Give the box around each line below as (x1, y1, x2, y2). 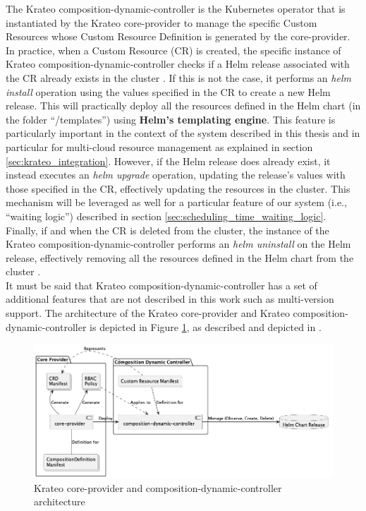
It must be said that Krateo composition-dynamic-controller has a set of (6, 277, 317, 292)
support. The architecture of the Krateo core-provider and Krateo (6, 306, 290, 320)
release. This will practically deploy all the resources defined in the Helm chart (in (6, 98, 361, 113)
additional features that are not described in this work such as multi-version (6, 291, 334, 306)
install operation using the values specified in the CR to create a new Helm (6, 84, 331, 99)
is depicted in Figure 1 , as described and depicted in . (90, 319, 322, 334)
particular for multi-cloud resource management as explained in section (6, 139, 313, 154)
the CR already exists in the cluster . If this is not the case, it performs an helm (6, 70, 351, 85)
